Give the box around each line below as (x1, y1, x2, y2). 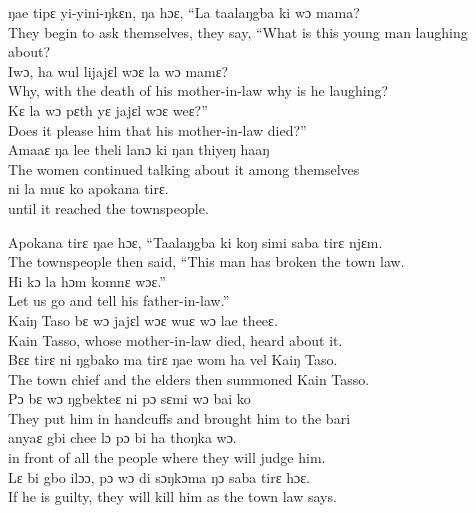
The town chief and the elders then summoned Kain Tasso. (8, 368, 370, 389)
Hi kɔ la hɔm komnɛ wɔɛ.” (8, 270, 166, 291)
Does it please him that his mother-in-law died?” (8, 119, 307, 140)
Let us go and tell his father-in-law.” (8, 290, 230, 311)
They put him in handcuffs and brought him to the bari (8, 407, 351, 428)
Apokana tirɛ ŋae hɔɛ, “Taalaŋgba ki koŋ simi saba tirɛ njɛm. (8, 231, 383, 252)
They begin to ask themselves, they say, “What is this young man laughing (8, 21, 468, 42)
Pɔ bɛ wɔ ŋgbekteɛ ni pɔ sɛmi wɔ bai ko (8, 388, 251, 409)
